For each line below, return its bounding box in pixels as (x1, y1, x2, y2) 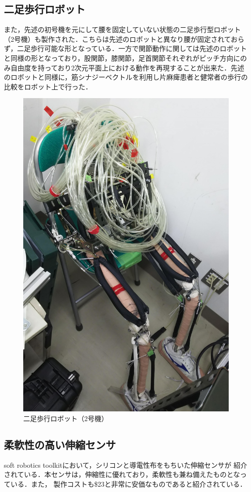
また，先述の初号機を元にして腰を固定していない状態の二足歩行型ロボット (4, 24, 241, 34)
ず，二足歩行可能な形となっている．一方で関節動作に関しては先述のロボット (4, 43, 247, 53)
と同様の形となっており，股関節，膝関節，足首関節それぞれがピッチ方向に (4, 52, 240, 63)
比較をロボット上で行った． (4, 81, 92, 91)
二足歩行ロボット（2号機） (23, 413, 108, 424)
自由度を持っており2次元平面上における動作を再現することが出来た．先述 (10, 62, 244, 72)
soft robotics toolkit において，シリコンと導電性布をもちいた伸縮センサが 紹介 (4, 459, 248, 470)
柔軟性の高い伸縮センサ (4, 437, 116, 452)
